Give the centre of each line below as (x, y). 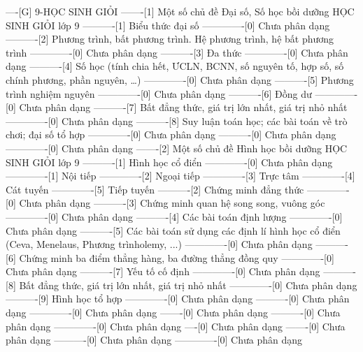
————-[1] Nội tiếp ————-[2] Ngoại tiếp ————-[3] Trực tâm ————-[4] (180, 176)
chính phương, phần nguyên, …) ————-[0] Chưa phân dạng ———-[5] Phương (180, 79)
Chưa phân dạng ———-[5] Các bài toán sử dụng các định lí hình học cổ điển (173, 230)
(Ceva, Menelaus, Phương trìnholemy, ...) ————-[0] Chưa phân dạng (159, 244)
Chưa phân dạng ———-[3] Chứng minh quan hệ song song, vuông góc (172, 203)
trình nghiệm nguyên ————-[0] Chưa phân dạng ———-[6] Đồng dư (159, 93)
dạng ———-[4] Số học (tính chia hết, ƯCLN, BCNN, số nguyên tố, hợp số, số (175, 66)
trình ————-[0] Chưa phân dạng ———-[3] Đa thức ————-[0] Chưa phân (177, 52)
